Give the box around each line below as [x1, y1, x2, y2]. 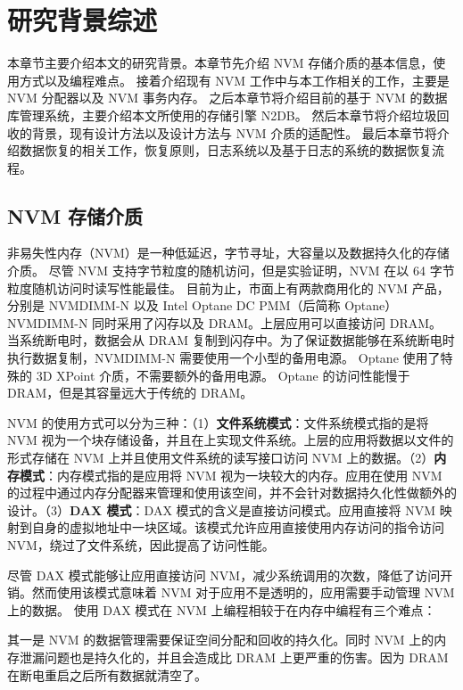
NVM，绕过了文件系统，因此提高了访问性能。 [7, 535, 275, 554]
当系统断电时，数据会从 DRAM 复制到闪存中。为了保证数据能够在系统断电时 [7, 331, 455, 349]
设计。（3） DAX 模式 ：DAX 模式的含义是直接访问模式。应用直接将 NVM [7, 500, 436, 519]
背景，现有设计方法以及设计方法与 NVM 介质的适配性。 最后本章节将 [31, 123, 437, 142]
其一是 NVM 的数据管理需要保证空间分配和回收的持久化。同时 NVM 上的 [7, 630, 434, 649]
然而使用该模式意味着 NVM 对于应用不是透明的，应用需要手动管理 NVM [31, 583, 455, 602]
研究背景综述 [7, 2, 158, 38]
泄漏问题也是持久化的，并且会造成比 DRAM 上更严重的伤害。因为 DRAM [19, 647, 449, 666]
